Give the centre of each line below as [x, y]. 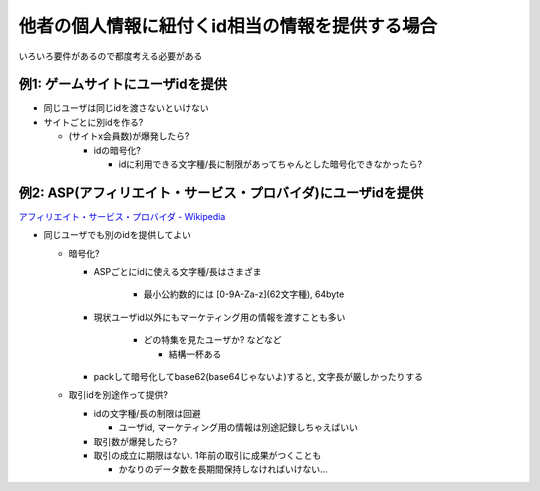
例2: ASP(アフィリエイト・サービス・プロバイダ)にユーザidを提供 [221, 192]
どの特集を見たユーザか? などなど [212, 340]
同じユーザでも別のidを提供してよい [117, 235]
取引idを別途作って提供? [118, 395]
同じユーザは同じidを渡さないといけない [126, 108]
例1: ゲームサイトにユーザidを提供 [122, 84]
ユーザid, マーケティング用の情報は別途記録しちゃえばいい [238, 427]
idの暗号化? [117, 150]
